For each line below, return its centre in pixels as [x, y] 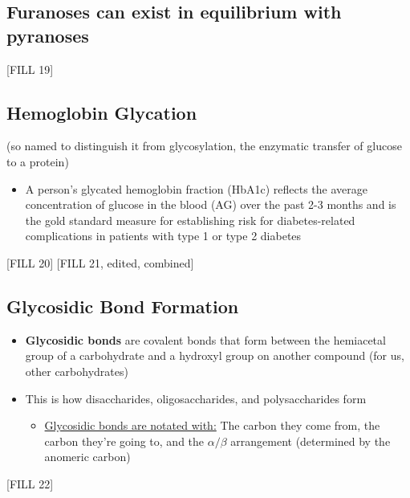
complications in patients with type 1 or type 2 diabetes [163, 236]
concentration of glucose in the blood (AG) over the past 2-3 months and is [211, 204]
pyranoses [48, 35]
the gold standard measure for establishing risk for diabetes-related [190, 220]
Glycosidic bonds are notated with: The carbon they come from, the [212, 425]
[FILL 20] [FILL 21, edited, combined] [100, 262]
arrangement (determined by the [311, 441]
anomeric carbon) [87, 457]
